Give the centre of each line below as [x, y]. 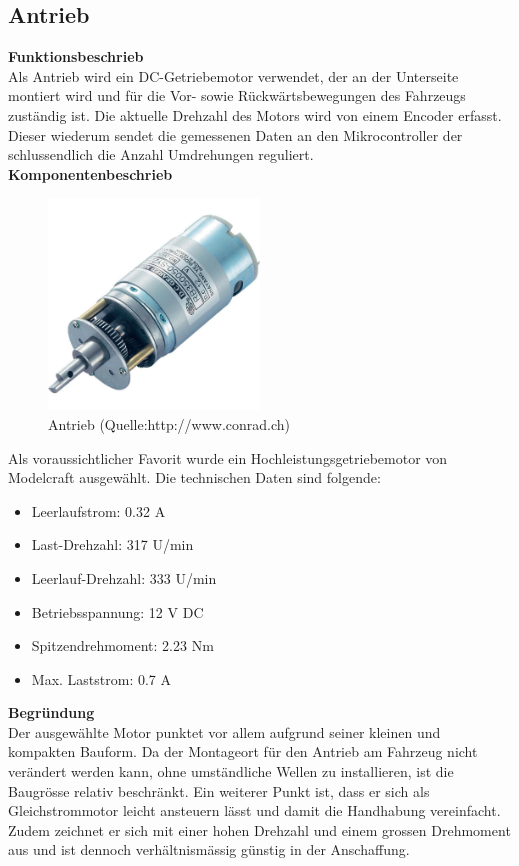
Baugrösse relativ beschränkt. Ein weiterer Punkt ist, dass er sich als [219, 790]
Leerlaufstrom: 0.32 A [98, 510]
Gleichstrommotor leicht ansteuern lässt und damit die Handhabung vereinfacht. [254, 810]
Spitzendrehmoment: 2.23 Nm [122, 645]
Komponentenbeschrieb [90, 173]
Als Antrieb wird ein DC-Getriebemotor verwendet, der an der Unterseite [233, 75]
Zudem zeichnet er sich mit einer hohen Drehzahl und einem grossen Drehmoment [259, 829]
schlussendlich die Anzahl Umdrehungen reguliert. [161, 154]
